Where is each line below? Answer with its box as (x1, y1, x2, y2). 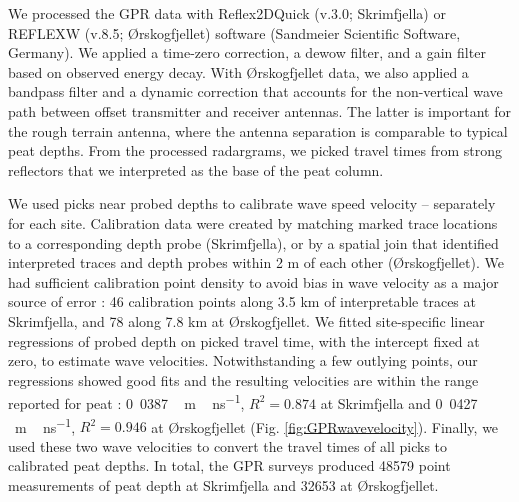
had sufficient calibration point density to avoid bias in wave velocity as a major (8, 271, 499, 292)
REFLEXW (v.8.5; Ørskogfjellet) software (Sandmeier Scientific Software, (8, 22, 461, 43)
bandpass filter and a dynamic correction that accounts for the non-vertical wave (8, 81, 503, 102)
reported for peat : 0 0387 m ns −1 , (8, 390, 245, 413)
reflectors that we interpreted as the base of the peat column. (8, 159, 384, 180)
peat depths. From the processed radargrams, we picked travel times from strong (8, 140, 503, 161)
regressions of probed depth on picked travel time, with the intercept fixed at (8, 330, 480, 351)
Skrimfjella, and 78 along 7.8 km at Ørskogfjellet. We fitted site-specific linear (8, 310, 485, 331)
